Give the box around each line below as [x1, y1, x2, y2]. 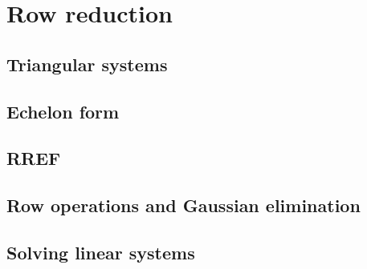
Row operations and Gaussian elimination [6, 193, 361, 218]
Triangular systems [6, 51, 168, 76]
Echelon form [6, 98, 120, 123]
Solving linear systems [6, 239, 195, 264]
